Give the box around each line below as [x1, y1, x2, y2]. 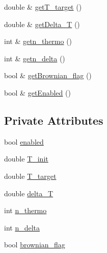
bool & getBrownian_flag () [4, 70, 92, 81]
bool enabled [4, 136, 44, 147]
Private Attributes [4, 112, 103, 128]
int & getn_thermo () [4, 36, 72, 47]
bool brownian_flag [4, 239, 65, 250]
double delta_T [4, 188, 53, 198]
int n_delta [4, 222, 40, 233]
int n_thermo [4, 205, 47, 216]
